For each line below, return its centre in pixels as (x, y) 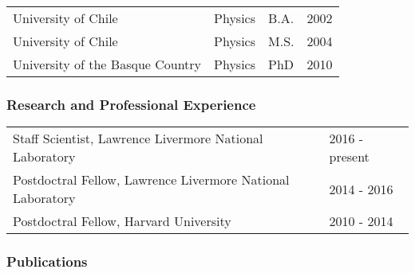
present (349, 157)
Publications (47, 261)
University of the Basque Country (107, 64)
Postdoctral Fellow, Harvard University (122, 221)
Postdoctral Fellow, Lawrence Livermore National (151, 180)
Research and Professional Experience (131, 104)
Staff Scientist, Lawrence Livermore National (138, 138)
